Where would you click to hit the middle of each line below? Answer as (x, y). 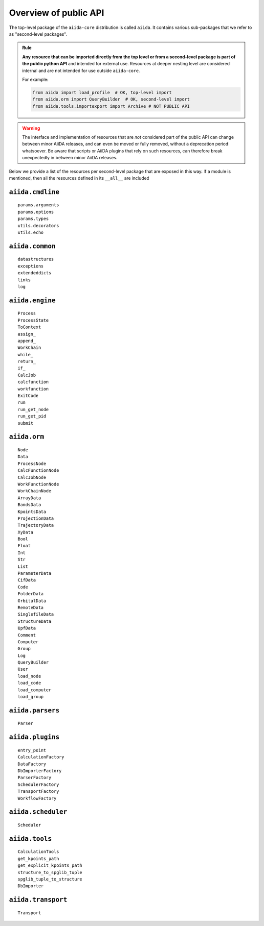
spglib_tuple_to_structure (50, 879)
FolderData (31, 594)
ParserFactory (34, 778)
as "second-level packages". (38, 34)
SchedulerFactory (38, 784)
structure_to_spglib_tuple (50, 872)
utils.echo (31, 232)
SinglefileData (36, 614)
